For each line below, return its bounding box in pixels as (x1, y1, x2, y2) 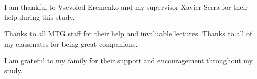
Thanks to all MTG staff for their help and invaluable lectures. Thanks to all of (4, 28, 252, 39)
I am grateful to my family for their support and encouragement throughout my (4, 55, 253, 66)
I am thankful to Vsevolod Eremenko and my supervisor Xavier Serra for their (4, 2, 248, 12)
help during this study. (4, 11, 75, 22)
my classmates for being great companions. (4, 38, 138, 49)
